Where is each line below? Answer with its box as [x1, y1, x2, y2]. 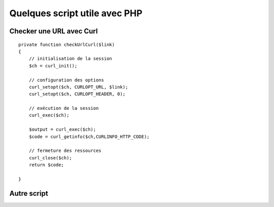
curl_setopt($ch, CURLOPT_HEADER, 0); [28, 91, 126, 97]
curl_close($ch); [28, 155, 72, 160]
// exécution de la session [28, 105, 99, 111]
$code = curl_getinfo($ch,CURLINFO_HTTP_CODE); [28, 134, 150, 139]
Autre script [9, 189, 48, 197]
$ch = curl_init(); [28, 63, 78, 68]
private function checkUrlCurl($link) [18, 42, 115, 48]
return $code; [28, 162, 64, 168]
